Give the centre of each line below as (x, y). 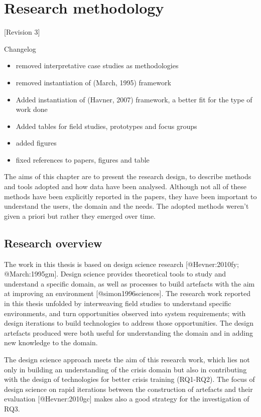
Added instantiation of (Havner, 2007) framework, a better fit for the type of (134, 99)
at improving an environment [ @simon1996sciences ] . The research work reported (127, 293)
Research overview (53, 243)
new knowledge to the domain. (51, 342)
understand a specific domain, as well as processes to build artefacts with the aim (129, 283)
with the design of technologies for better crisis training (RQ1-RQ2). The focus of (129, 379)
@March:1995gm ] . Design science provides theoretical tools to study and (115, 274)
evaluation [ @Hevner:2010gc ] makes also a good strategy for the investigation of (127, 399)
